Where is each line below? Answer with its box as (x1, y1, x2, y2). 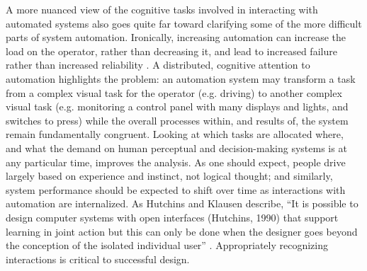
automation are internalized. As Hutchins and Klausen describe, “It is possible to (6, 196, 358, 211)
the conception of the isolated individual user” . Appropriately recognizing (6, 238, 328, 253)
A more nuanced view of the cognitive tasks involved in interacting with (6, 2, 318, 16)
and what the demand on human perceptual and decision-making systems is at (6, 140, 347, 155)
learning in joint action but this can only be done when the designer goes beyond (6, 224, 358, 238)
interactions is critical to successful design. (6, 251, 190, 266)
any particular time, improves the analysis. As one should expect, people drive (6, 154, 346, 169)
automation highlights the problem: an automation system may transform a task (6, 71, 356, 86)
